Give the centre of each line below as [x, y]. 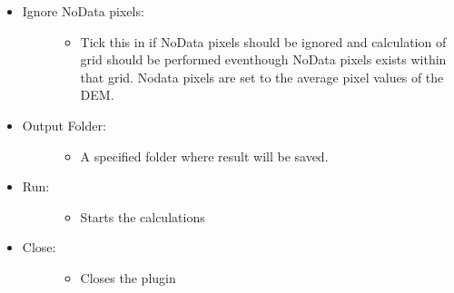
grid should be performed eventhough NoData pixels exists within [263, 59]
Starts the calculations [143, 216]
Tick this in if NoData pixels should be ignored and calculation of [263, 41]
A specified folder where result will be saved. [204, 156]
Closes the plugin [128, 277]
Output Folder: [64, 125]
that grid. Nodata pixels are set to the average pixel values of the [262, 77]
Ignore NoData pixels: [83, 11]
